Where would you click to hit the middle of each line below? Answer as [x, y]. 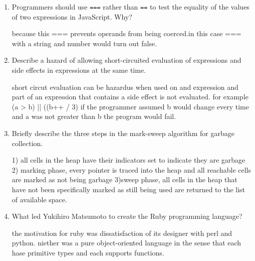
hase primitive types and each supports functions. [88, 252]
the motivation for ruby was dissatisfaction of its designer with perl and [122, 233]
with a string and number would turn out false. [84, 43]
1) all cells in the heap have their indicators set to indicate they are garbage [129, 160]
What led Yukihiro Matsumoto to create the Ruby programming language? [127, 216]
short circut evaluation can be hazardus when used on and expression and [125, 87]
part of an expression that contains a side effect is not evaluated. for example [130, 97]
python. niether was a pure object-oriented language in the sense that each [126, 243]
